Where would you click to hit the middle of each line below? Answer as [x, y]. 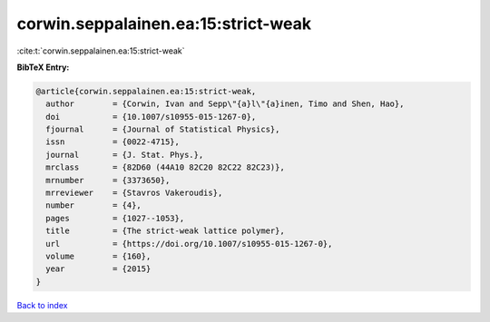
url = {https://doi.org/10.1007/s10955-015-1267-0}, [189, 244]
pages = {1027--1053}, [115, 218]
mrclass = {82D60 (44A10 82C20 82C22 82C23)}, [165, 167]
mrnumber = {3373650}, [108, 180]
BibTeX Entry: [43, 67]
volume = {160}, [98, 256]
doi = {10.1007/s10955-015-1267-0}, [151, 117]
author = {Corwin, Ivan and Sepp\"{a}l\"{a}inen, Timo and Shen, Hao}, [225, 104]
